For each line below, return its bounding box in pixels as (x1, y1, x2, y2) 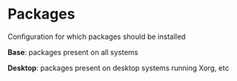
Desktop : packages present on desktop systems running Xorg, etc (7, 62, 230, 73)
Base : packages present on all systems (7, 47, 138, 57)
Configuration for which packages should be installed (7, 32, 186, 41)
